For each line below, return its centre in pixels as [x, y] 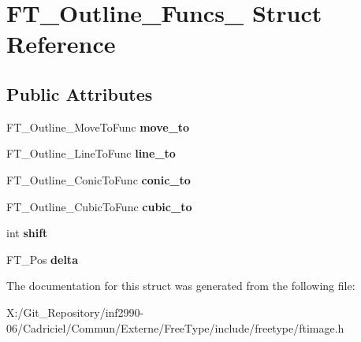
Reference [61, 44]
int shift [27, 233]
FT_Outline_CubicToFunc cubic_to [99, 206]
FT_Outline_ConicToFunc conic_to [99, 179]
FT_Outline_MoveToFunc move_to [98, 126]
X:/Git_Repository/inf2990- [75, 312]
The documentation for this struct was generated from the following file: [181, 286]
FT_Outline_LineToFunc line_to [91, 153]
